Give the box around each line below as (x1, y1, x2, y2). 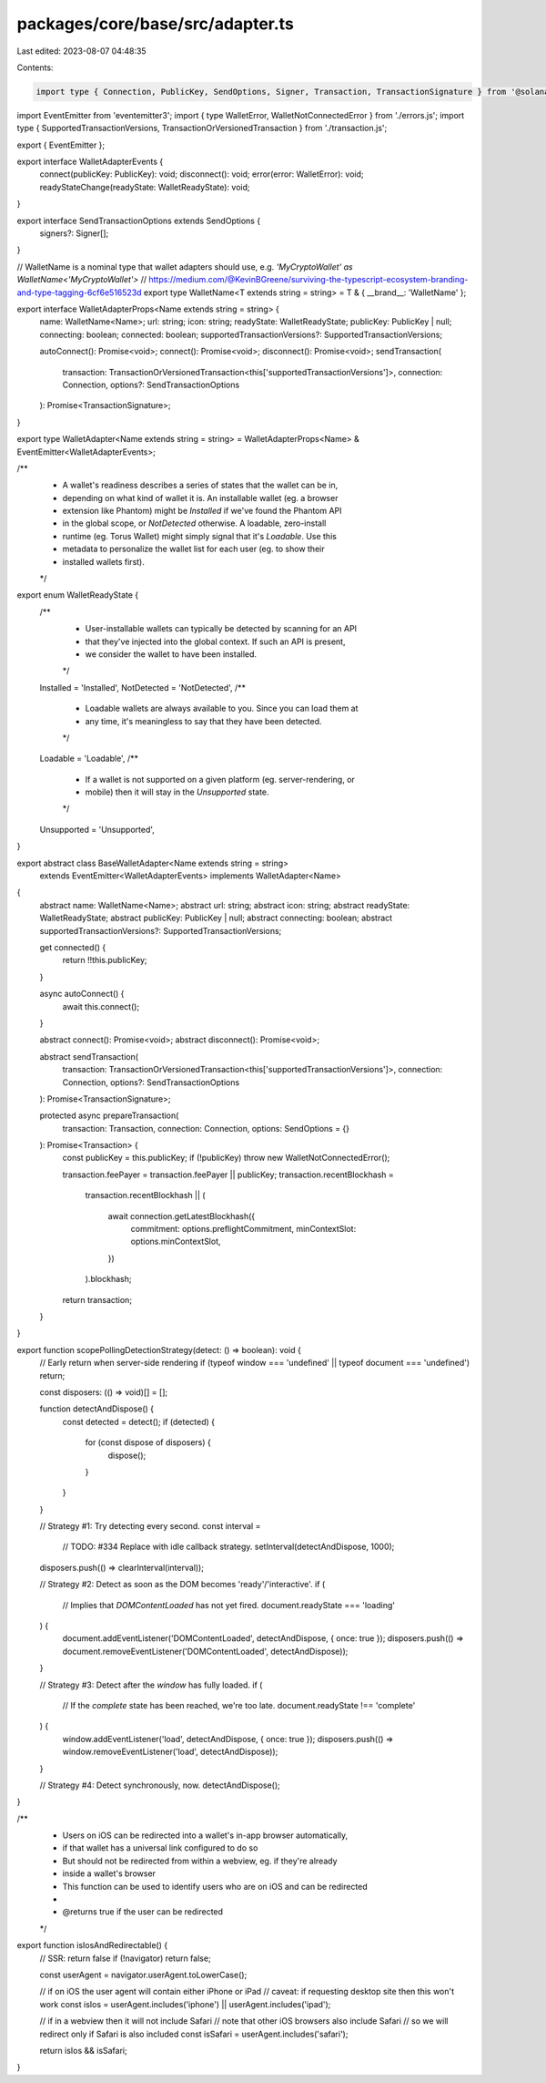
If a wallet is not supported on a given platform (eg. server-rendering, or (85, 774, 355, 785)
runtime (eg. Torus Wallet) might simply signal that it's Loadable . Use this (62, 530, 337, 541)
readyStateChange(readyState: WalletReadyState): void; (39, 181, 250, 192)
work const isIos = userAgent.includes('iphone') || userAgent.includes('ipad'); (39, 1998, 331, 2009)
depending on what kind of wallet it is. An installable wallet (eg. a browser (62, 492, 339, 503)
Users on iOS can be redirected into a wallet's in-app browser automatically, (62, 1830, 349, 1841)
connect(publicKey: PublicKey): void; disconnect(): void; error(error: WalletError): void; (39, 169, 364, 180)
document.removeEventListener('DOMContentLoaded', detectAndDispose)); (62, 1646, 349, 1657)
